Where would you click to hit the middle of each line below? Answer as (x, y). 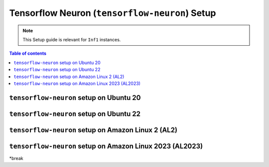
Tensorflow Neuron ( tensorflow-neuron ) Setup (113, 13)
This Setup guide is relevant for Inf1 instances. (72, 39)
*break (16, 158)
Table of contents (28, 53)
